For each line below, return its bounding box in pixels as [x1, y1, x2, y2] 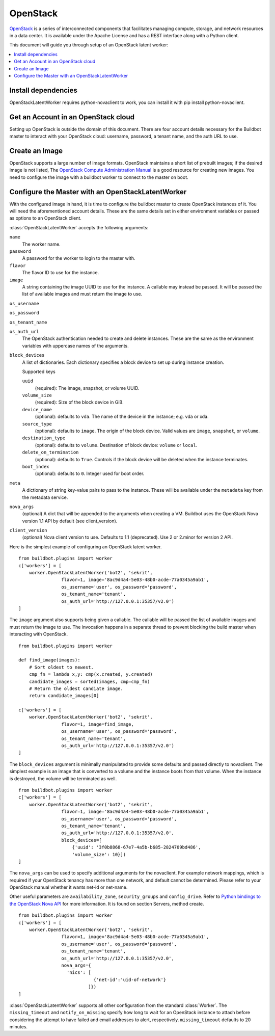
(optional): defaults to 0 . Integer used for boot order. [35, 470, 145, 476]
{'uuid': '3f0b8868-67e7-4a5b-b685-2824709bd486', [72, 844, 201, 851]
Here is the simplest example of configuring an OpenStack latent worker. [9, 543, 162, 550]
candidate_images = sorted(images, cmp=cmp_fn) [29, 678, 150, 684]
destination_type [22, 435, 66, 441]
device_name [22, 407, 52, 412]
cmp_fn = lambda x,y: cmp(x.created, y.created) [29, 672, 153, 677]
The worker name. [22, 241, 61, 247]
